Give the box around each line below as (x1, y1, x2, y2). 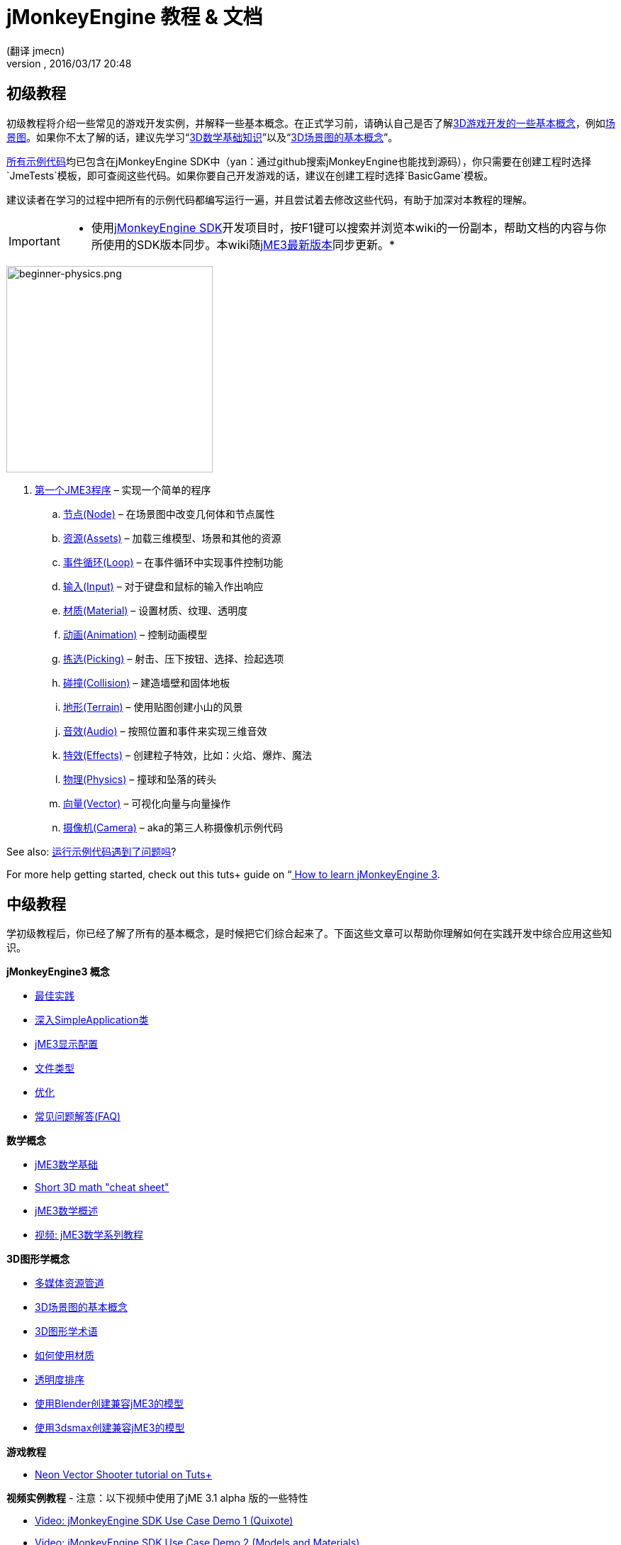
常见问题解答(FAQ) (35, 1110, 121, 1123)
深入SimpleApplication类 (35, 1014, 149, 1026)
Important (9, 233, 60, 248)
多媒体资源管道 (35, 1277, 104, 1290)
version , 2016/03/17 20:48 (6, 57, 132, 70)
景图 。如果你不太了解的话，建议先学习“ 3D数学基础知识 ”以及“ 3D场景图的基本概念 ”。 (6, 131, 398, 143)
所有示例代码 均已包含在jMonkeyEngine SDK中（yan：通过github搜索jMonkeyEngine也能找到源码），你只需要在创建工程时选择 (6, 155, 592, 167)
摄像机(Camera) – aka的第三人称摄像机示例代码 (63, 821, 284, 834)
